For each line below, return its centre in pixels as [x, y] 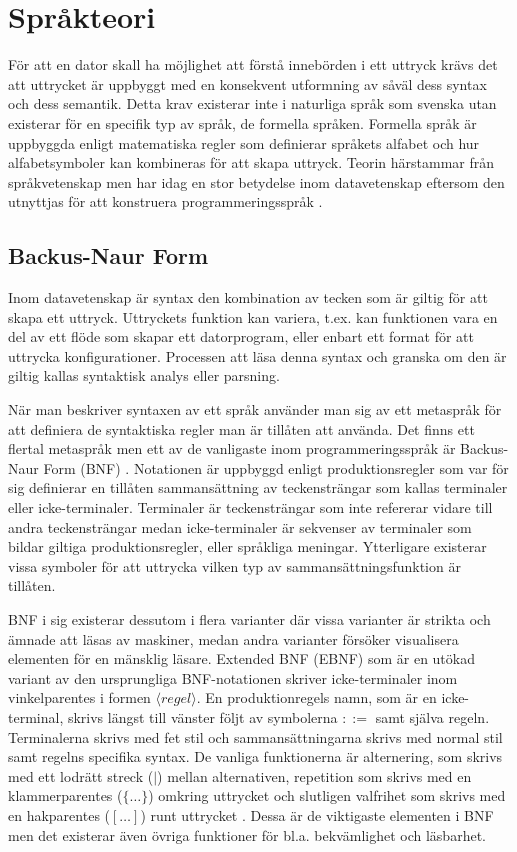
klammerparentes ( [65, 795]
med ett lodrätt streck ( [81, 775]
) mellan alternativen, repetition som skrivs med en [314, 775]
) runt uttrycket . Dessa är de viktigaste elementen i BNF [317, 814]
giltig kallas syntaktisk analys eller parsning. [144, 375]
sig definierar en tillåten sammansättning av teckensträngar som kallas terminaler [258, 487]
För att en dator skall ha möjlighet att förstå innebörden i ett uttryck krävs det [253, 64]
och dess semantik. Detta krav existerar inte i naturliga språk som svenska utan [252, 103]
